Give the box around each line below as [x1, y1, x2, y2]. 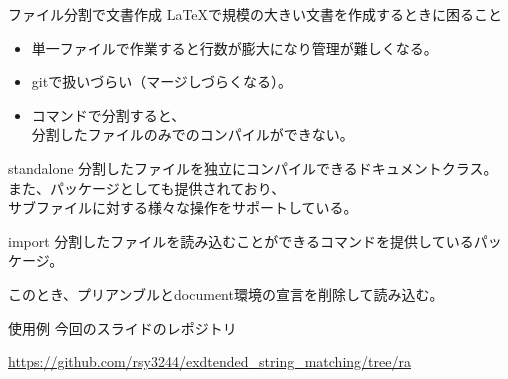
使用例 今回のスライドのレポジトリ [8, 317, 237, 338]
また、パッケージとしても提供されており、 [8, 177, 286, 198]
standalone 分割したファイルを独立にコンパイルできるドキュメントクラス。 [8, 157, 498, 178]
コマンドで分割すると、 [31, 104, 186, 125]
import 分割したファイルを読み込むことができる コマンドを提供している [8, 230, 474, 251]
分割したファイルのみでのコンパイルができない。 [31, 124, 354, 145]
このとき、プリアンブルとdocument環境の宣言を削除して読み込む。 [8, 283, 444, 304]
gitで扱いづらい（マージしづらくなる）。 [31, 71, 293, 92]
